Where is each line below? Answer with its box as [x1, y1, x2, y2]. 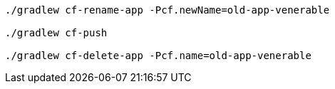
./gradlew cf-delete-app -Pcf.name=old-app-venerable [5, 50, 311, 61]
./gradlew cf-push [5, 27, 108, 38]
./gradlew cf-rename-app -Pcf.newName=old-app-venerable [5, 4, 330, 16]
